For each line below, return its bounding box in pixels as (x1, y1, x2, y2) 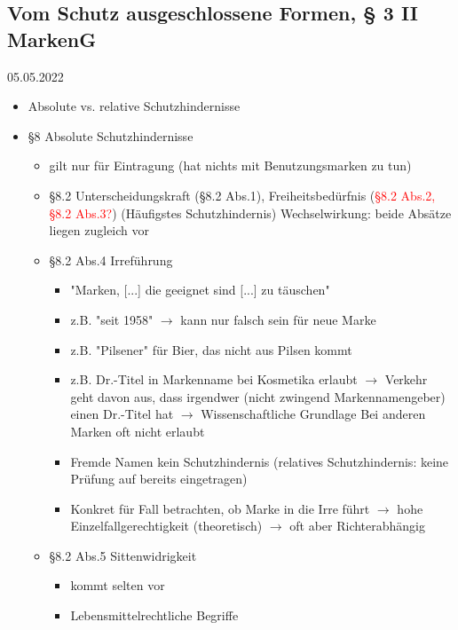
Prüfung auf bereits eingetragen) (70, 469, 248, 488)
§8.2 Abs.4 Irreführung (49, 250, 173, 269)
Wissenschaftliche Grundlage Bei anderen (201, 405, 426, 423)
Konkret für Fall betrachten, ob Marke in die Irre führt (70, 499, 370, 517)
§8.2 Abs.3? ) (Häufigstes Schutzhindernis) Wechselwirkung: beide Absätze (49, 203, 452, 222)
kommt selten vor (70, 576, 165, 595)
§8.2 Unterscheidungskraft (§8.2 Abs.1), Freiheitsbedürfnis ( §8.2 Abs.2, (49, 185, 436, 204)
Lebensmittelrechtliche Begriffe (70, 606, 239, 625)
